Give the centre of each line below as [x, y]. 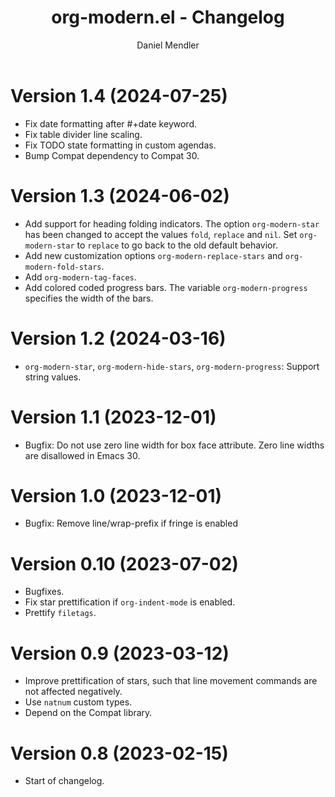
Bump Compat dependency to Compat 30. [112, 155]
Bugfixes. [44, 592]
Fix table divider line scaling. [83, 134]
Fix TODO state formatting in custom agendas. [120, 145]
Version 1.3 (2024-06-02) [120, 195]
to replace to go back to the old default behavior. [177, 245]
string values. [53, 377]
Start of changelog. [64, 781]
